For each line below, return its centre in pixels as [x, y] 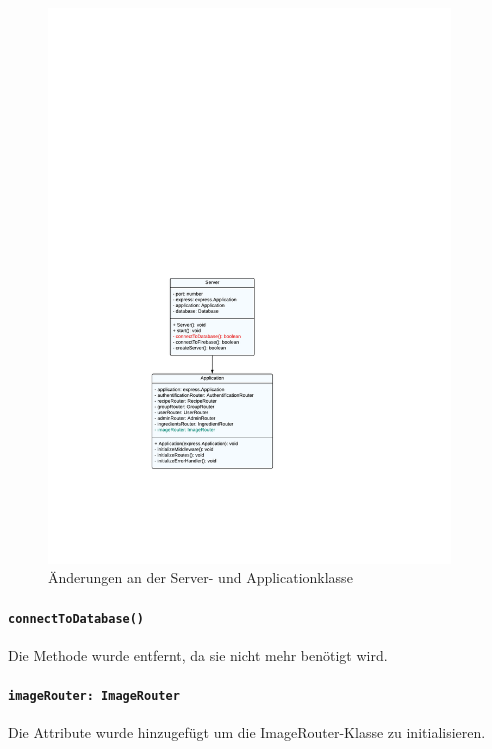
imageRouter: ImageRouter [94, 696]
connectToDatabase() [76, 618]
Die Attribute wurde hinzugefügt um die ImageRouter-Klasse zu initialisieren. [247, 732]
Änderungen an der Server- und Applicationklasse [200, 577]
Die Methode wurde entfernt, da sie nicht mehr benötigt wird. [198, 654]
